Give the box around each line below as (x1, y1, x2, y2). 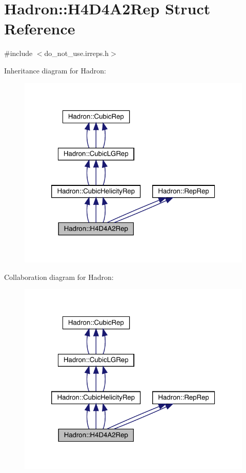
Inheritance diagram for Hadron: (4, 65, 106, 75)
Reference (4, 18, 75, 39)
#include (4, 48, 33, 59)
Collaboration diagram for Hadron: (4, 271, 114, 282)
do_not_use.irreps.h (44, 48, 109, 59)
